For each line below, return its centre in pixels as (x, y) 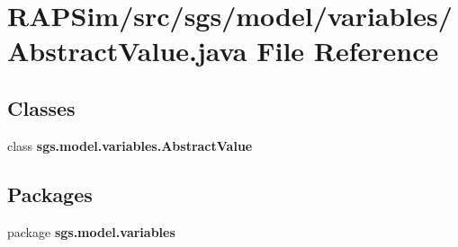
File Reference (348, 51)
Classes (41, 107)
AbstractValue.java (127, 51)
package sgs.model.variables (91, 231)
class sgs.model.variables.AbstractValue (130, 145)
